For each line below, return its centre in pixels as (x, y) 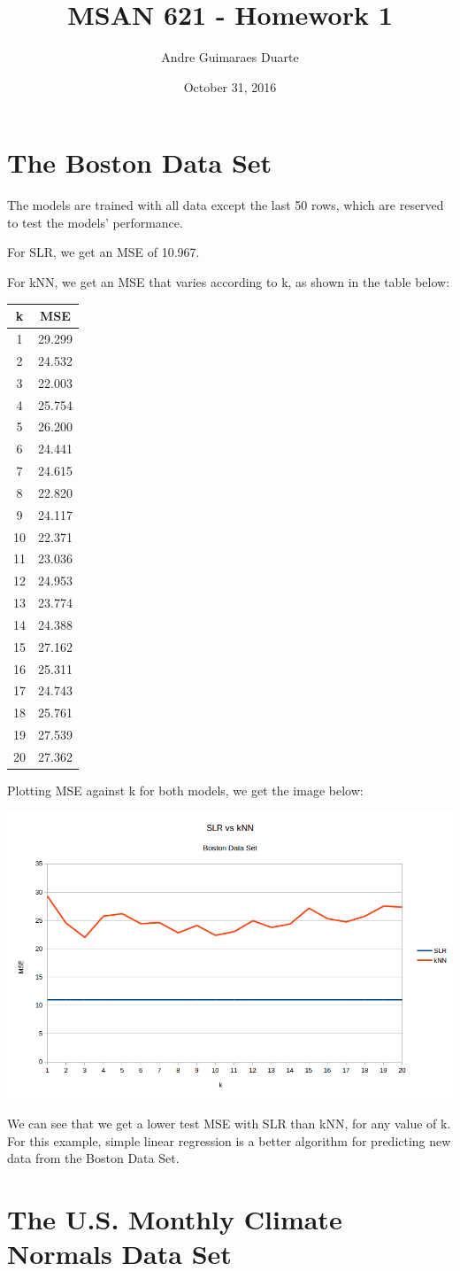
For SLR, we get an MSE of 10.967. (103, 252)
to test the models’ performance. (95, 222)
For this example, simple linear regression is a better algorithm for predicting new (229, 1140)
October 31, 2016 (230, 86)
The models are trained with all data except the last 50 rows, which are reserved (226, 205)
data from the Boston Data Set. (93, 1158)
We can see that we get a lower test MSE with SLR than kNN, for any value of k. (229, 1123)
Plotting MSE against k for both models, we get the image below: (185, 790)
